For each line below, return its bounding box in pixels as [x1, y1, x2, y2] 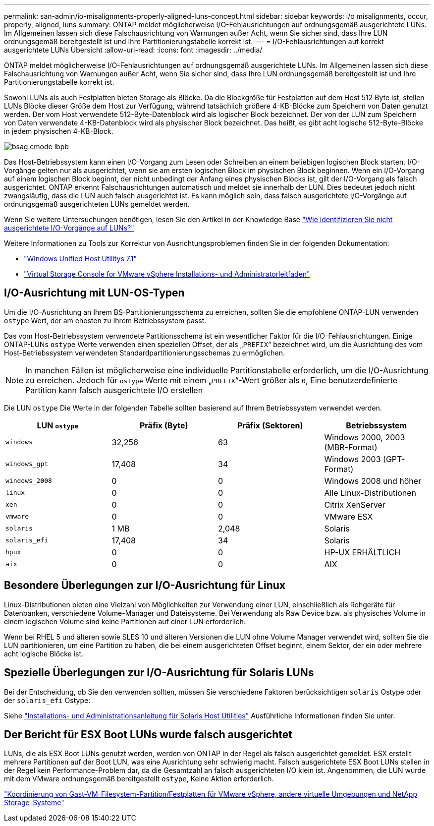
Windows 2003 [324, 454, 381, 464]
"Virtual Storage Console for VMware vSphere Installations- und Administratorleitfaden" [24, 270, 310, 278]
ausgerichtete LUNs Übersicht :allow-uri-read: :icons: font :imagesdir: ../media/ [4, 46, 263, 54]
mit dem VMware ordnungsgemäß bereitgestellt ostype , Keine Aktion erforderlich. [4, 774, 274, 783]
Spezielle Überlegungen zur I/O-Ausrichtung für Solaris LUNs [4, 666, 314, 679]
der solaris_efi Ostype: [4, 696, 91, 705]
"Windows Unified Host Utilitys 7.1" [24, 254, 137, 263]
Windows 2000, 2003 [324, 432, 405, 442]
